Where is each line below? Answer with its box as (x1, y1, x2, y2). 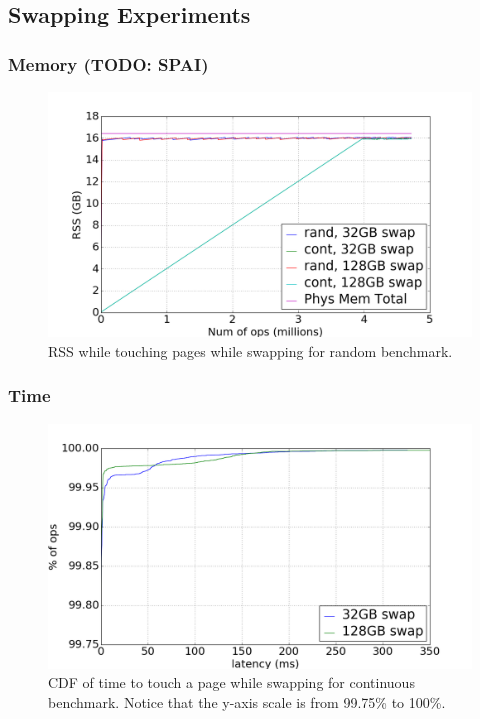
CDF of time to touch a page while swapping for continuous (48, 672, 415, 693)
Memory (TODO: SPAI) (8, 51, 209, 76)
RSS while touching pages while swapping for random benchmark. (48, 340, 453, 361)
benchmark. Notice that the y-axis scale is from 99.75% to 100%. (48, 691, 446, 712)
